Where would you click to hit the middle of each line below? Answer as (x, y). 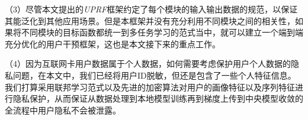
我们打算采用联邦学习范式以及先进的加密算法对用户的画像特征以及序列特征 (150, 87)
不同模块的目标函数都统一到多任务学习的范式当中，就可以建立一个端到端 (162, 32)
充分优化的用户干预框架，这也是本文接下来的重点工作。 (113, 43)
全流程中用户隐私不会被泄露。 (63, 110)
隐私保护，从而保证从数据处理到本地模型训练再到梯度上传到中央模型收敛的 (158, 98)
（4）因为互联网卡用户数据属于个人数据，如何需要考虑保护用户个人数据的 (148, 64)
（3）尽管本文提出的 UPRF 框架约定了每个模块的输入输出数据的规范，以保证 (151, 9)
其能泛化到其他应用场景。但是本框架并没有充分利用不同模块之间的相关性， (150, 20)
